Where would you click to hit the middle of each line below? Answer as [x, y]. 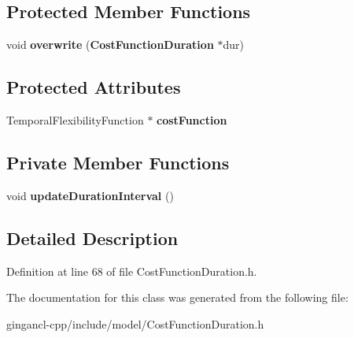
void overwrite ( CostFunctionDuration [110, 45]
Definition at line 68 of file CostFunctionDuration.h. [132, 271]
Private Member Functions [118, 162]
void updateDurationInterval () [90, 195]
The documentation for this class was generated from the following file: [177, 297]
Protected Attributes [94, 87]
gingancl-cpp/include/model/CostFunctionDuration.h [135, 323]
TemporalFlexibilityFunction [75, 120]
